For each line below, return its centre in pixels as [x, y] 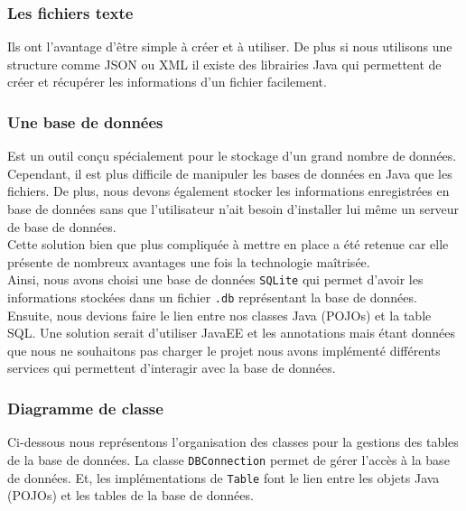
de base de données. [62, 226]
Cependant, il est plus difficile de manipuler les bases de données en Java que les [230, 173]
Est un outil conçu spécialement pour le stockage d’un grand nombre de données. [232, 156]
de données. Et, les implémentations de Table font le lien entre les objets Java [224, 477]
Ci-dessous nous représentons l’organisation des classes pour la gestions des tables [233, 442]
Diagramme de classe [85, 408]
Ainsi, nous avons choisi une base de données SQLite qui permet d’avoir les [215, 279]
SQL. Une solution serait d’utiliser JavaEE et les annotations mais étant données [232, 333]
